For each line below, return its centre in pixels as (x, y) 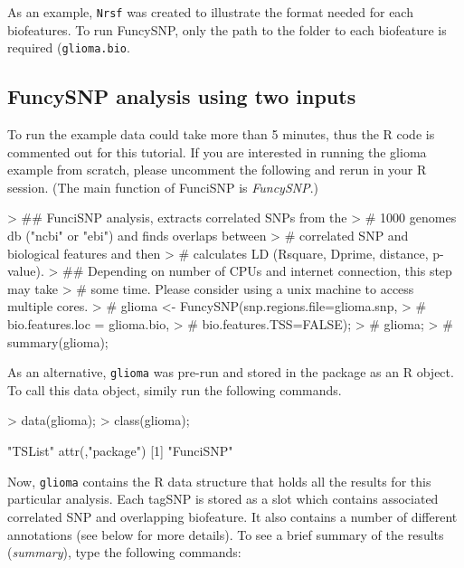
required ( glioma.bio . (69, 47)
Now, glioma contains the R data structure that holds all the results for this (219, 481)
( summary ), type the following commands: (124, 552)
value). (26, 271)
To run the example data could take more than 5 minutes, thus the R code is (221, 134)
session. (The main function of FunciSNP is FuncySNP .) (163, 187)
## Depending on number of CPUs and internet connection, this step (257, 271)
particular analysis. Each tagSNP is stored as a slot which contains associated (223, 499)
